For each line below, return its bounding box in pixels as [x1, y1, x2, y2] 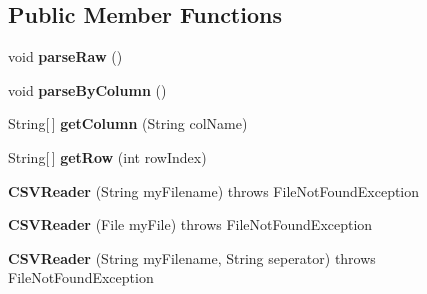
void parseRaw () [8, 46, 123, 67]
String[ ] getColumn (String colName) [8, 113, 248, 134]
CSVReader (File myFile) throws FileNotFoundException [8, 214, 373, 235]
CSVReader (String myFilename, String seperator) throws [8, 247, 376, 268]
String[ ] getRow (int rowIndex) [8, 146, 207, 167]
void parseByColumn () [8, 79, 167, 100]
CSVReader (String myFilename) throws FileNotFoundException [8, 180, 420, 201]
